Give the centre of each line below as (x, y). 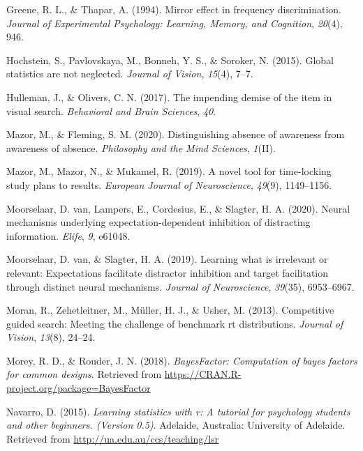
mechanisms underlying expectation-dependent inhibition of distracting (158, 222)
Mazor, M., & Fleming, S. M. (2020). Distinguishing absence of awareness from (176, 134)
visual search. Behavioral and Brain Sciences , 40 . (111, 110)
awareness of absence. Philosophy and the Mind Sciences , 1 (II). (141, 147)
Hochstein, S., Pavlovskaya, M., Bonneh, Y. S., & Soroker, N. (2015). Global (170, 60)
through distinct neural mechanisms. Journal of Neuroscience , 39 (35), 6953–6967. (180, 286)
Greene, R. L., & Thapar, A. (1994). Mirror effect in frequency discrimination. (174, 9)
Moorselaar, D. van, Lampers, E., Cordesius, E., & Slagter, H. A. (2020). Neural (178, 208)
